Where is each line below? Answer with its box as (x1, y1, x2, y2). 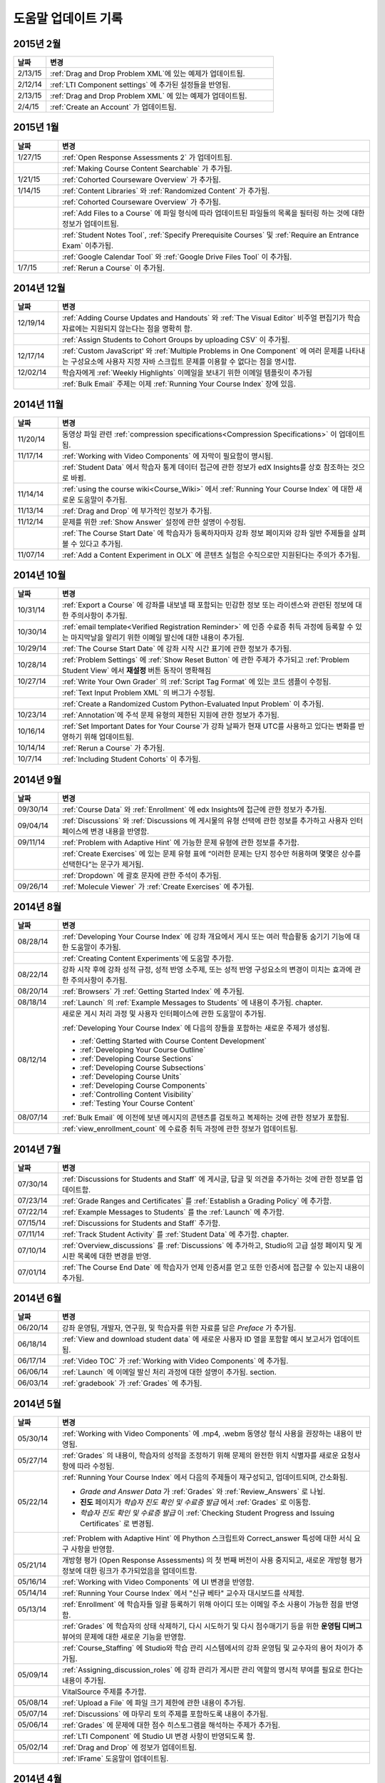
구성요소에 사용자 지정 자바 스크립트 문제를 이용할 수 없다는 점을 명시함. (70, 357, 297, 367)
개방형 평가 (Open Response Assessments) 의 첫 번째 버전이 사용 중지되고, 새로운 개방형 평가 (61, 1555, 363, 1565)
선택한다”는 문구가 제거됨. (61, 859, 144, 869)
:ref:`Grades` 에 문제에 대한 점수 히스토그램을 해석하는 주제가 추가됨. (61, 1720, 281, 1730)
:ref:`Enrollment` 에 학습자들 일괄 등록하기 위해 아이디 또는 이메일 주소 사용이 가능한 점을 (61, 1599, 344, 1609)
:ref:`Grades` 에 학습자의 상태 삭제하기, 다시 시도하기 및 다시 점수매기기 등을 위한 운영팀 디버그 (61, 1621, 363, 1631)
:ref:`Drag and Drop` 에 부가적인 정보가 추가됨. (61, 506, 212, 516)
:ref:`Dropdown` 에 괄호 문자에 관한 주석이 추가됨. (61, 870, 222, 880)
